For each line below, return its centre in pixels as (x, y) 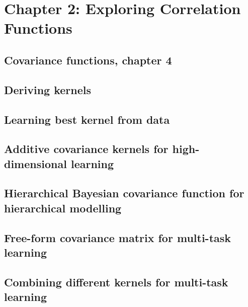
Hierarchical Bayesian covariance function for (124, 193)
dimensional (35, 163)
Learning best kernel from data (87, 119)
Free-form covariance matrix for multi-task (118, 237)
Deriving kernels (48, 89)
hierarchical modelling (63, 208)
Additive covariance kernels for (86, 149)
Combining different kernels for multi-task (116, 282)
